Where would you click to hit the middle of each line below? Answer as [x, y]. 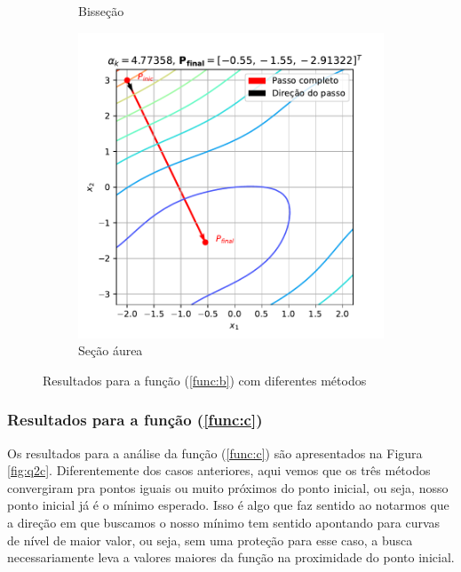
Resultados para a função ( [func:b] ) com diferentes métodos [205, 380]
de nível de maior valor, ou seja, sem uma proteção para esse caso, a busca [210, 540]
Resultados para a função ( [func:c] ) [135, 420]
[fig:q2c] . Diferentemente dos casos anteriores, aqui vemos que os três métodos [219, 470]
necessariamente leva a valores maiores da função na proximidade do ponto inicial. [231, 557]
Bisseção [101, 11]
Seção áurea [111, 350]
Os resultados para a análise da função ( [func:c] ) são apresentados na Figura [215, 453]
